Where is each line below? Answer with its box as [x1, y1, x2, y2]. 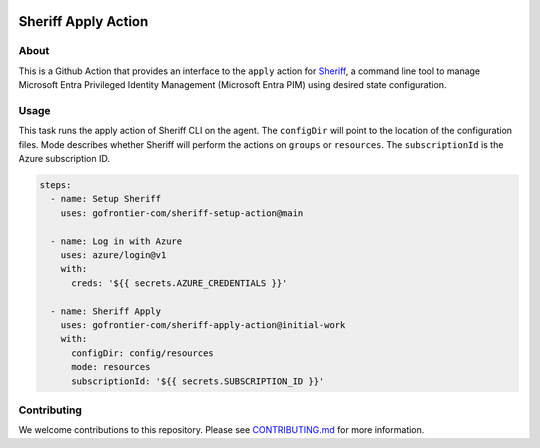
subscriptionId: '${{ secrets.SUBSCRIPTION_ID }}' [71, 375, 325, 387]
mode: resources [71, 361, 151, 373]
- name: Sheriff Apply [50, 305, 162, 317]
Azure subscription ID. [18, 153, 110, 165]
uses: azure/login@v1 [60, 250, 167, 261]
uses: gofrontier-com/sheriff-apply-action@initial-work [60, 319, 346, 330]
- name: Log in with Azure [50, 235, 183, 247]
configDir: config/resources [71, 347, 214, 359]
